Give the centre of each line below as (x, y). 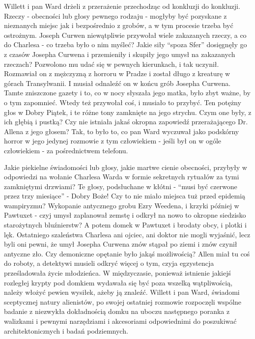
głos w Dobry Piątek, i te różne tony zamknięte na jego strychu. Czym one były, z (128, 112)
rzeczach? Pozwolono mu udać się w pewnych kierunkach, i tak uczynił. (112, 64)
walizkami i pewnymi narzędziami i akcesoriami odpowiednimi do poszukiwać (120, 321)
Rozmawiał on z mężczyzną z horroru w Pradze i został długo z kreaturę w (117, 73)
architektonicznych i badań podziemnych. (66, 330)
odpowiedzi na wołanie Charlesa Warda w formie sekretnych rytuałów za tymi (122, 177)
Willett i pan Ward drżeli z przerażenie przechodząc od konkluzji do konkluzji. (122, 6)
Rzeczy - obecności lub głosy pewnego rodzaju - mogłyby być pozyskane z (115, 15)
